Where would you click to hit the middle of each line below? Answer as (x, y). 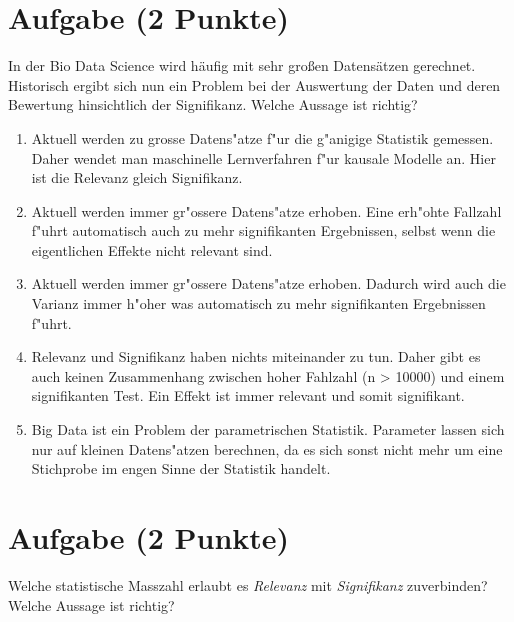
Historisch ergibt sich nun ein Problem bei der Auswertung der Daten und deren (254, 84)
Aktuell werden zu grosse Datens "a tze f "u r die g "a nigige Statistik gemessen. (262, 137)
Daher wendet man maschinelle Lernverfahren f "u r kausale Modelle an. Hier (263, 157)
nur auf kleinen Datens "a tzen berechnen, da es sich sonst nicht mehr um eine (267, 448)
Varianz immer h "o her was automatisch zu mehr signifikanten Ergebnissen (258, 303)
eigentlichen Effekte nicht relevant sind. (152, 249)
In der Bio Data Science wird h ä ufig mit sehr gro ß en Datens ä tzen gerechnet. (242, 65)
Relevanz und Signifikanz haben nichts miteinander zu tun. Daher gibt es (256, 356)
